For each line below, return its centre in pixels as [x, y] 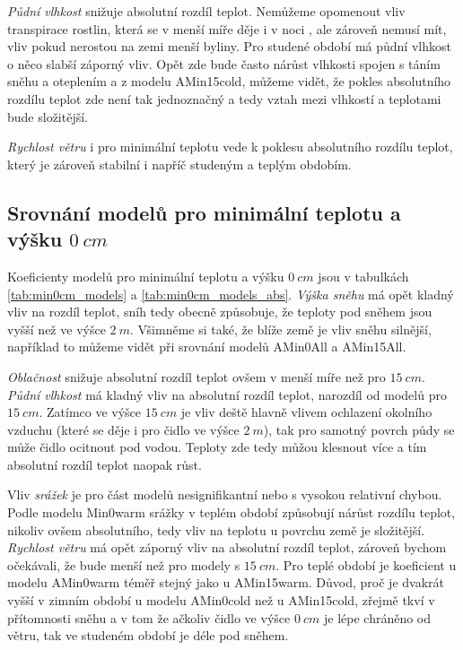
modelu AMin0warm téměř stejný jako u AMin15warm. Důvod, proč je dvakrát [226, 582]
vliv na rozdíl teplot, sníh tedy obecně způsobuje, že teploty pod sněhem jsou [220, 312]
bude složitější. [48, 116]
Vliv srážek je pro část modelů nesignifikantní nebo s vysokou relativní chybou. [225, 494]
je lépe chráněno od [378, 617]
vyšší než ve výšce [57, 329]
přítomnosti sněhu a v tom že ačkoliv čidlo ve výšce [149, 617]
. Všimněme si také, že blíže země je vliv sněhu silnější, [280, 329]
